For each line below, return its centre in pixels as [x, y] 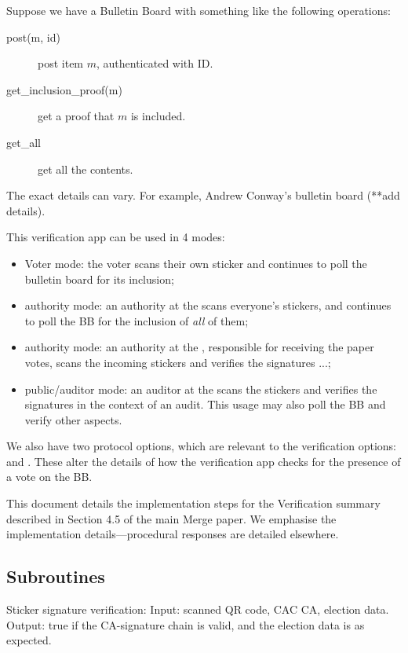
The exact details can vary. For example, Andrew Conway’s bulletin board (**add [203, 195]
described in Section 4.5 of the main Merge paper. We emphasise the [171, 518]
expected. [29, 640]
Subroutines [56, 576]
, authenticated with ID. [155, 63]
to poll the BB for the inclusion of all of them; [137, 320]
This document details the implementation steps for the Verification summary [193, 503]
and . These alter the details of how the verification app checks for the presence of [204, 461]
